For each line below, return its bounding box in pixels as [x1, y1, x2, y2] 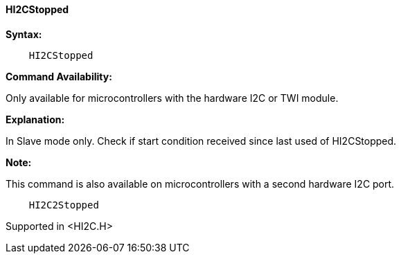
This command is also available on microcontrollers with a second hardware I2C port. [6, 177, 395, 190]
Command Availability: [6, 70, 112, 82]
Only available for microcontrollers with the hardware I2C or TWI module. [6, 91, 339, 104]
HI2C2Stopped [28, 199, 99, 211]
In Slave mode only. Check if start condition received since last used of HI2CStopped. [6, 134, 397, 147]
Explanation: [6, 113, 65, 125]
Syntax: [6, 28, 42, 40]
